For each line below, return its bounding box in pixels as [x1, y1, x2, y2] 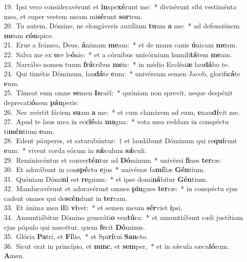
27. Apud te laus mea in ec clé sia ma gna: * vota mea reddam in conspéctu [4, 116, 229, 127]
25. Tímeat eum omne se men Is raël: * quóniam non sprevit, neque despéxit [4, 87, 233, 98]
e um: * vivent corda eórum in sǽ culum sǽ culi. [4, 145, 147, 155]
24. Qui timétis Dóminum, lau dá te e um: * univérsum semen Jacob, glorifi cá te [4, 68, 240, 79]
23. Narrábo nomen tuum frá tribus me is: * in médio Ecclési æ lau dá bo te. [4, 59, 229, 69]
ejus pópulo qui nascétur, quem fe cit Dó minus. [4, 221, 145, 232]
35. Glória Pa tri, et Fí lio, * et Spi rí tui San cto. [4, 231, 148, 241]
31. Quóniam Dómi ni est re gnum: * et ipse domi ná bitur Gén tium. [4, 174, 208, 184]
